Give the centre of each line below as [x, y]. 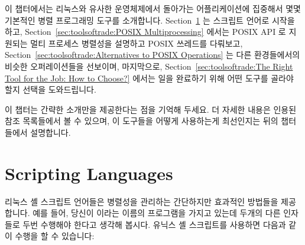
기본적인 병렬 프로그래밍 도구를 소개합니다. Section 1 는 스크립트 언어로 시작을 [150, 20]
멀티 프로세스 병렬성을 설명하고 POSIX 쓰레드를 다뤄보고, [137, 43]
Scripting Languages [89, 173]
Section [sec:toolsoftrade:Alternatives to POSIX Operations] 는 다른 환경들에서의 [152, 55]
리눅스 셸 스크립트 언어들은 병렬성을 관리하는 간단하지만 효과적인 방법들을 [142, 201]
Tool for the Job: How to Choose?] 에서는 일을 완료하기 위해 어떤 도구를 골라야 [149, 78]
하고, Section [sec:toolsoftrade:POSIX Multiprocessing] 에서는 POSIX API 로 [145, 32]
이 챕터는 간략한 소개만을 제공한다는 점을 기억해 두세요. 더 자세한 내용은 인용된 [151, 109]
